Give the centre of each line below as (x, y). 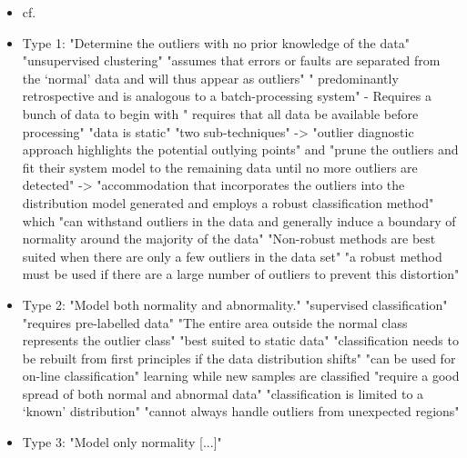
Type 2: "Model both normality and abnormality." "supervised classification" (235, 304)
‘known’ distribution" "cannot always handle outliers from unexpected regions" (241, 411)
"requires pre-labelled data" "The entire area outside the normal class (215, 322)
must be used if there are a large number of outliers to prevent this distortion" (241, 274)
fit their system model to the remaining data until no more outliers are (220, 167)
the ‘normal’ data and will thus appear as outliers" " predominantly (210, 78)
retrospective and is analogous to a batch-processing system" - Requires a (227, 96)
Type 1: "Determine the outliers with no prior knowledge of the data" (216, 42)
